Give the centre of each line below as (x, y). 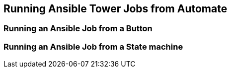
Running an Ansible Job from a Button (78, 29)
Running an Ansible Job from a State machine (93, 46)
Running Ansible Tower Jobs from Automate (115, 9)
